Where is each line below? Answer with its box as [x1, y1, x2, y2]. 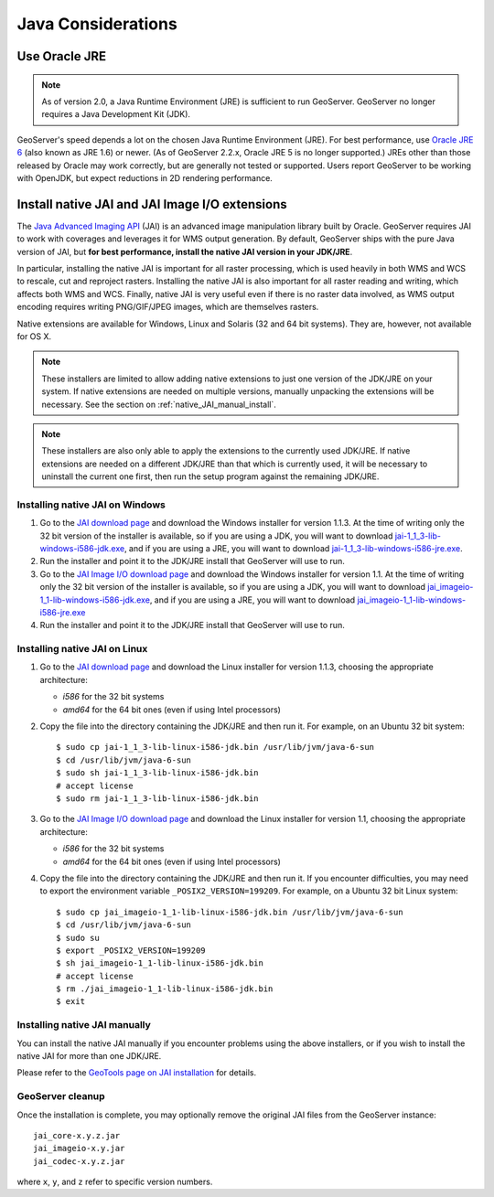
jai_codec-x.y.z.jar [33, 1156, 125, 1166]
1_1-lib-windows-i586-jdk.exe [39, 594, 151, 605]
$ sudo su [56, 933, 100, 943]
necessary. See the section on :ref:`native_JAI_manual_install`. [41, 399, 276, 410]
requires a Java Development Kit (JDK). [41, 109, 191, 120]
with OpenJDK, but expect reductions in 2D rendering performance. [16, 172, 274, 183]
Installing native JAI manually [16, 1019, 151, 1031]
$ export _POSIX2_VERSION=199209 [56, 945, 206, 956]
